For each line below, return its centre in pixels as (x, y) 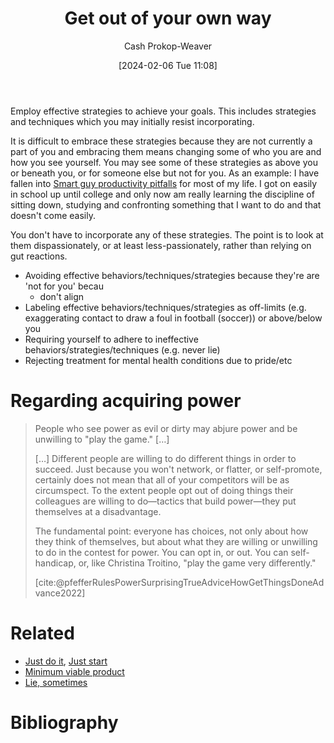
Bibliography (64, 723)
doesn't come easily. (53, 215)
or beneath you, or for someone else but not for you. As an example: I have (165, 173)
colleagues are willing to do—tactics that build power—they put (165, 501)
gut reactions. (39, 256)
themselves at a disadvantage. (98, 511)
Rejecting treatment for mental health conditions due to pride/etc (158, 360)
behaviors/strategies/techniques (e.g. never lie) (122, 349)
